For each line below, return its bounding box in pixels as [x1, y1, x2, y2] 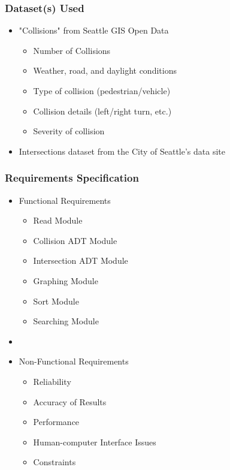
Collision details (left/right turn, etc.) [33, 104, 172, 117]
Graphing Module [33, 274, 98, 287]
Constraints [33, 456, 76, 468]
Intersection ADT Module [33, 254, 128, 267]
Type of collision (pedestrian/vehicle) [33, 85, 171, 97]
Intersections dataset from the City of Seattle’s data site [19, 144, 225, 157]
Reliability [33, 375, 71, 387]
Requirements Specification [5, 170, 139, 185]
